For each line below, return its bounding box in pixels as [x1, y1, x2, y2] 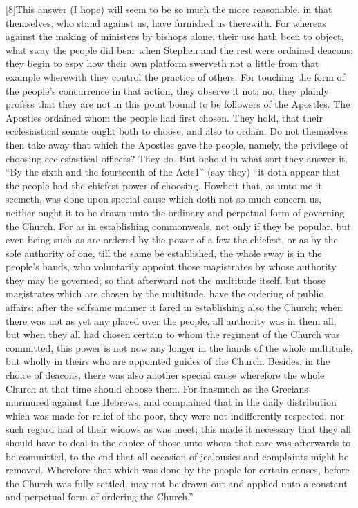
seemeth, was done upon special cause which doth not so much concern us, [6, 191, 322, 206]
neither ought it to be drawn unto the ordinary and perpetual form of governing [6, 205, 345, 219]
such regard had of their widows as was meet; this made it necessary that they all [6, 422, 351, 436]
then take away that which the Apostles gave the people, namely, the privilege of [6, 137, 348, 151]
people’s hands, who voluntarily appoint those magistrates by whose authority [6, 259, 337, 274]
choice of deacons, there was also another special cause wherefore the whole [6, 368, 325, 382]
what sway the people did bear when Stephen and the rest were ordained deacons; [6, 42, 353, 57]
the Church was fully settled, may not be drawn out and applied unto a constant [6, 476, 348, 490]
